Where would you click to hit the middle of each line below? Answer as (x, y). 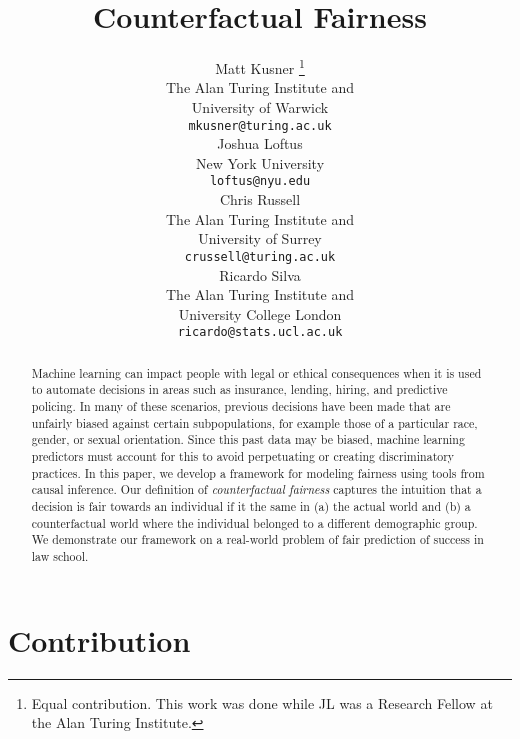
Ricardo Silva (260, 274)
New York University (260, 162)
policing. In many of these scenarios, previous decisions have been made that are (241, 406)
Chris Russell (260, 199)
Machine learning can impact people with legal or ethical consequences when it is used (256, 372)
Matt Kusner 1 (260, 66)
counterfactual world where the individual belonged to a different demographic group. (254, 522)
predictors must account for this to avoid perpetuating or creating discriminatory (243, 456)
